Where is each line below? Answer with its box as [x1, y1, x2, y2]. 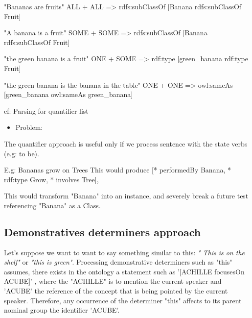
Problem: [15, 122, 43, 132]
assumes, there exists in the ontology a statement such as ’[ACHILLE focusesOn [4, 266, 245, 276]
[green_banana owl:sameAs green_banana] [4, 89, 133, 99]
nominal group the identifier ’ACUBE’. [4, 305, 120, 315]
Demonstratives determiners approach [4, 224, 201, 239]
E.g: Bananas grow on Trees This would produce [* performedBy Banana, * [4, 165, 231, 175]
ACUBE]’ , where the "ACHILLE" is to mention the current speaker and [4, 276, 222, 286]
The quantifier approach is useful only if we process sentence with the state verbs [4, 138, 248, 148]
